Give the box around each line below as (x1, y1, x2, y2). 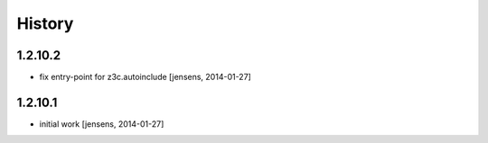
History (16, 13, 74, 33)
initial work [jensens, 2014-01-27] (39, 118, 164, 130)
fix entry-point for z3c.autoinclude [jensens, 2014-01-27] (39, 72, 252, 83)
